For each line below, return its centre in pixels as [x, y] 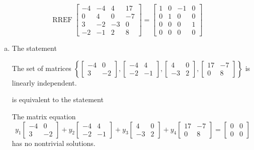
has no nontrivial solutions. [54, 143]
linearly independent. [44, 82]
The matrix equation [44, 116]
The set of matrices [41, 68]
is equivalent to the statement [58, 99]
